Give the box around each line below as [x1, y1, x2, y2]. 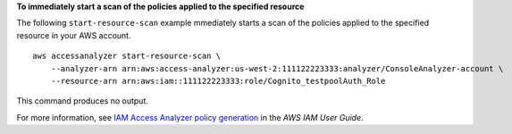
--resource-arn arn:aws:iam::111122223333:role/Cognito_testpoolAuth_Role [50, 76, 386, 86]
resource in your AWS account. [16, 29, 131, 40]
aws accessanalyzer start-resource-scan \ [32, 51, 222, 62]
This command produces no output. [16, 96, 149, 106]
